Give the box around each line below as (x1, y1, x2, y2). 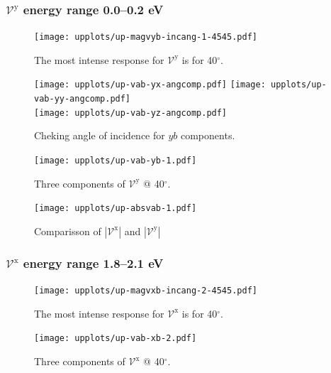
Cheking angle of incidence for (34, 128, 165, 143)
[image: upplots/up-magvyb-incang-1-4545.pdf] (34, 32, 257, 43)
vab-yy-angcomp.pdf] (34, 94, 131, 104)
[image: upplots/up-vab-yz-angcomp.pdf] (34, 107, 228, 118)
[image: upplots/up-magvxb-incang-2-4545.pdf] (34, 286, 257, 296)
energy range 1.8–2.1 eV (23, 254, 164, 271)
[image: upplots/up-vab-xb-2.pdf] (34, 333, 197, 344)
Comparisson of (34, 223, 101, 238)
